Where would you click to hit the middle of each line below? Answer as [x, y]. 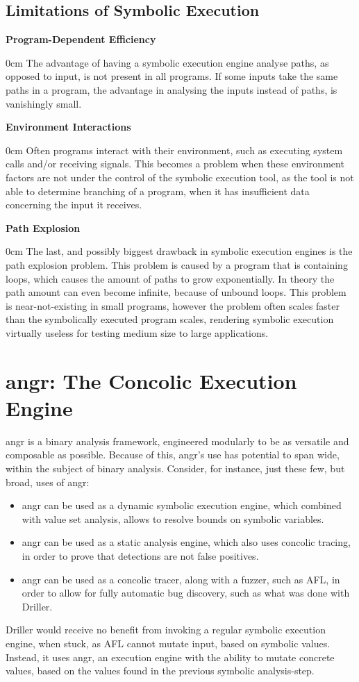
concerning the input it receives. [74, 205]
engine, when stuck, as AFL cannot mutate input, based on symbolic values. [168, 643]
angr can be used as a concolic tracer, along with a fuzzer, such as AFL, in [181, 579]
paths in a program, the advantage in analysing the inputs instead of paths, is [172, 89]
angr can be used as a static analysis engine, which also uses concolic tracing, [186, 542]
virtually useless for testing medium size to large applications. [137, 332]
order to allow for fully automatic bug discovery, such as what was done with [186, 593]
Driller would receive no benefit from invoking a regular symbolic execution [166, 630]
